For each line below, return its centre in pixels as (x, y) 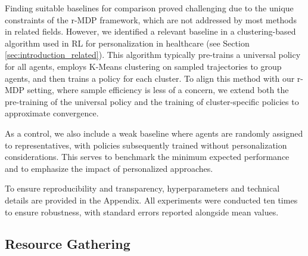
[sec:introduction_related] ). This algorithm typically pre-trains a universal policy (153, 55)
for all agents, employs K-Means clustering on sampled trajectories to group (143, 66)
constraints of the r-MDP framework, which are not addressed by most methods (151, 19)
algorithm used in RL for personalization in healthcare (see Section (127, 43)
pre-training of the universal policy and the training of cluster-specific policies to (152, 101)
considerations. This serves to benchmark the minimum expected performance (147, 157)
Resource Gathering (68, 244)
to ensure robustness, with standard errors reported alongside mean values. (142, 212)
